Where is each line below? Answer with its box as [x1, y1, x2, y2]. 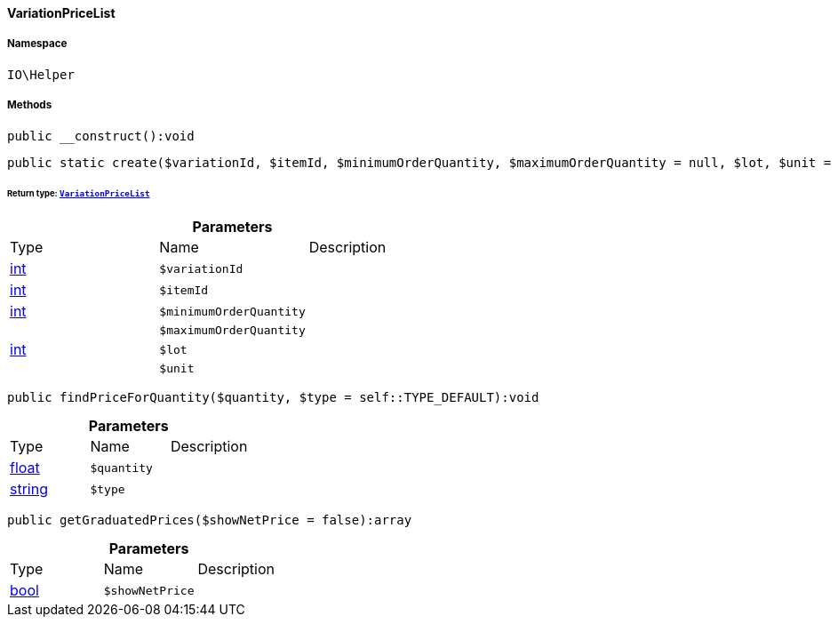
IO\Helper [7, 67, 75, 82]
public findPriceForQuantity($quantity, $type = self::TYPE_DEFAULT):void [7, 390, 539, 405]
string [10, 480, 48, 499]
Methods [7, 99, 52, 112]
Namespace [7, 37, 68, 51]
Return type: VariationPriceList [7, 188, 150, 199]
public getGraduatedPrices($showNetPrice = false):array [7, 513, 412, 528]
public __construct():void [7, 128, 195, 143]
